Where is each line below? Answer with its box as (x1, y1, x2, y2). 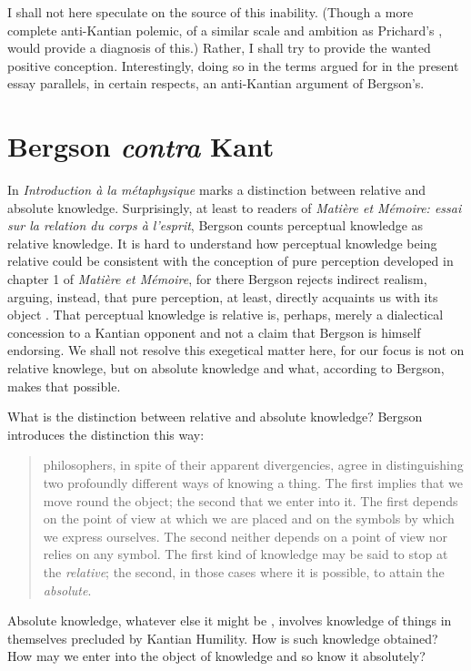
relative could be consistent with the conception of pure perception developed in (7, 251, 454, 270)
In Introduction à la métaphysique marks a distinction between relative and (7, 180, 426, 199)
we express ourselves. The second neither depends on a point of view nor (43, 526, 448, 545)
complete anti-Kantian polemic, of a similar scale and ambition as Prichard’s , (7, 20, 443, 39)
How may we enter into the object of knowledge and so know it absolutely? (7, 646, 426, 666)
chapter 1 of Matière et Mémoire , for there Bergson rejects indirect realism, (7, 269, 427, 289)
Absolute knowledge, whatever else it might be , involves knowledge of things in (7, 611, 452, 630)
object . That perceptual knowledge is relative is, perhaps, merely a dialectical (7, 305, 444, 324)
